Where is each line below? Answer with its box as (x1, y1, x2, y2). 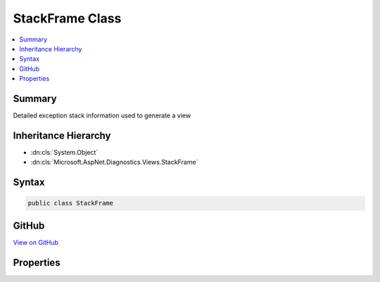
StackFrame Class (13, 11, 122, 26)
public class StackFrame (27, 199, 114, 207)
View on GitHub (13, 238, 59, 246)
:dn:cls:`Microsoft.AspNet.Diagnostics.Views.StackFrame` (30, 158, 198, 167)
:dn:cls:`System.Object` (30, 148, 99, 156)
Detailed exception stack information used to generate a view (13, 111, 191, 120)
